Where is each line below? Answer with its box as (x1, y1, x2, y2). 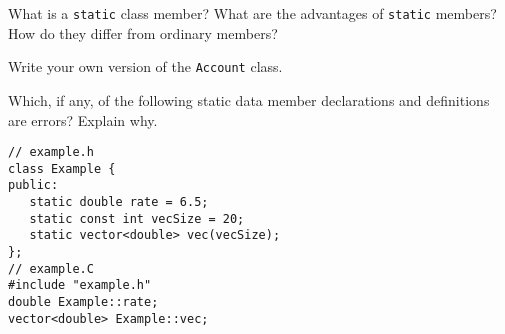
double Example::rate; (8, 295, 159, 309)
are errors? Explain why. (8, 109, 158, 130)
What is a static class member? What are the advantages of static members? (8, 3, 497, 23)
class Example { (8, 161, 116, 176)
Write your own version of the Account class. (8, 56, 283, 77)
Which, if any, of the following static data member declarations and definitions (8, 89, 490, 110)
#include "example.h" (8, 278, 152, 293)
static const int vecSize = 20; (29, 211, 245, 226)
